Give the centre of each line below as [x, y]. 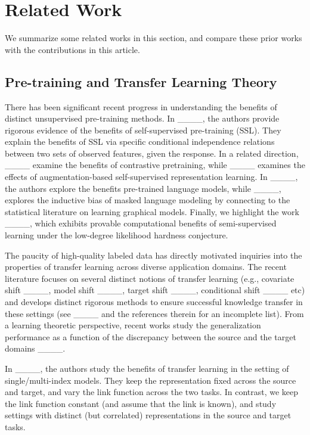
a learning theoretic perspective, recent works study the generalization [133, 325]
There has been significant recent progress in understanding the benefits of [141, 106]
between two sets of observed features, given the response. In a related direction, [152, 153]
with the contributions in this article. [72, 49]
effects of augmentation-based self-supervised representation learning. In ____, [151, 177]
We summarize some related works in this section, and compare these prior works [154, 38]
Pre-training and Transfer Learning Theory [141, 81]
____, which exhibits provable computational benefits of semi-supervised [141, 223]
